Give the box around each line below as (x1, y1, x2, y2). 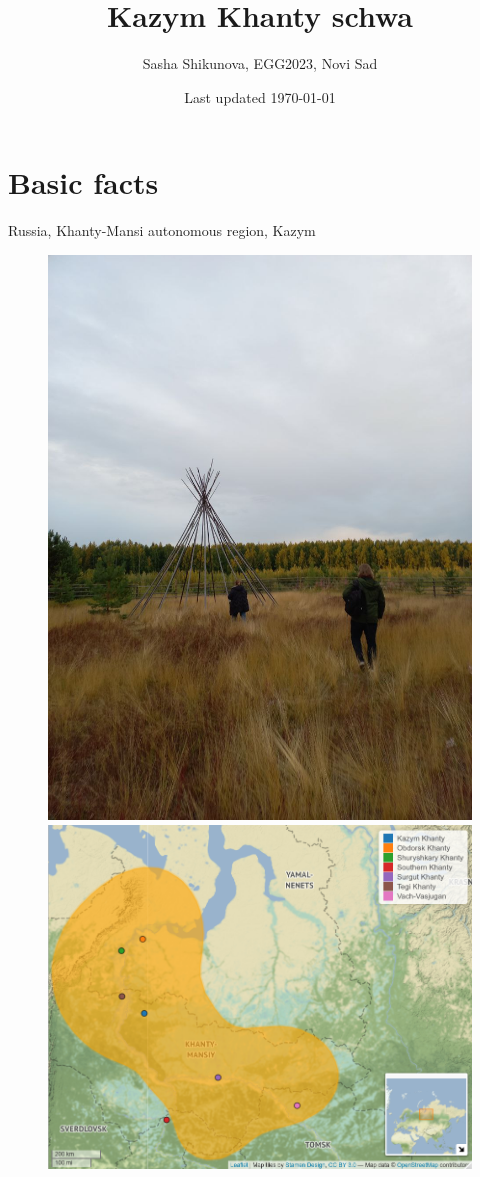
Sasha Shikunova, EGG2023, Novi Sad (142, 53, 378, 74)
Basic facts (8, 162, 159, 203)
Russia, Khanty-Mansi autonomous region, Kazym (8, 220, 316, 241)
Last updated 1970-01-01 (184, 86, 336, 107)
